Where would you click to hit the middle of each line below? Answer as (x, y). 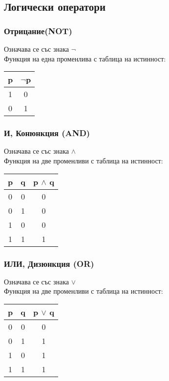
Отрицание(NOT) (38, 30)
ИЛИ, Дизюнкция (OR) (49, 263)
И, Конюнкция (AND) (47, 133)
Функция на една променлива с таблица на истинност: (85, 58)
